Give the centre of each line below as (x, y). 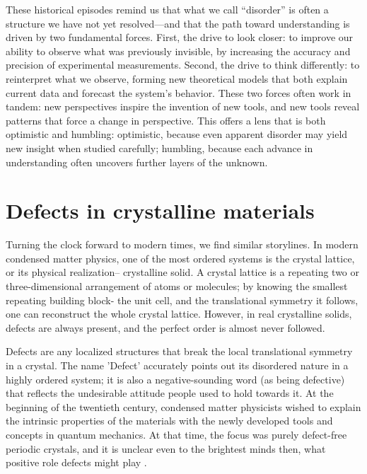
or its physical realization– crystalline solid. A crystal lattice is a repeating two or (183, 272)
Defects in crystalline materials (160, 210)
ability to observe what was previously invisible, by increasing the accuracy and (178, 51)
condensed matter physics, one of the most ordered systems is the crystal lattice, (180, 258)
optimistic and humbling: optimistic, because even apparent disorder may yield (177, 134)
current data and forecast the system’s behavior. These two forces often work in (179, 92)
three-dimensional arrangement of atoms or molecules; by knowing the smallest (177, 286)
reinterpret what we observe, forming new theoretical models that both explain (177, 78)
